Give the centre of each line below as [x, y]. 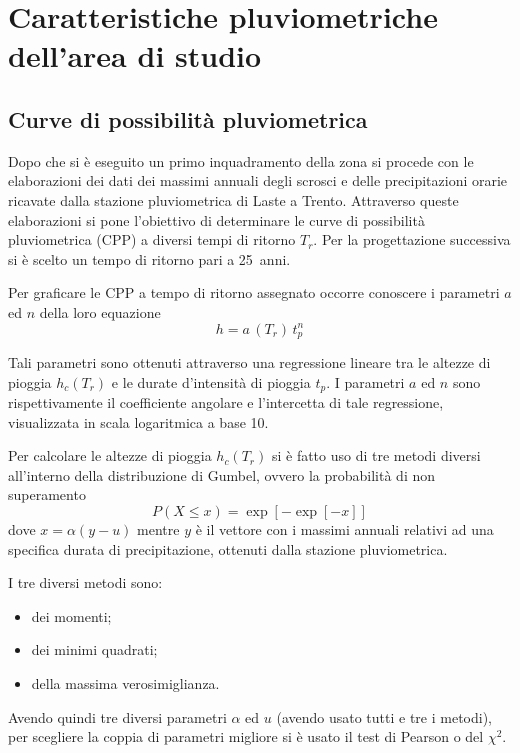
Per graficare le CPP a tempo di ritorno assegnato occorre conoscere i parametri [254, 292]
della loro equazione [100, 311]
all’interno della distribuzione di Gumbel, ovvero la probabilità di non [222, 474]
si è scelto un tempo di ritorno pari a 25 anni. [149, 258]
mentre [158, 528]
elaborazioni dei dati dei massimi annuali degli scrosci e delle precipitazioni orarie [258, 180]
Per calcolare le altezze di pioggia [110, 455]
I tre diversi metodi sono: [85, 582]
